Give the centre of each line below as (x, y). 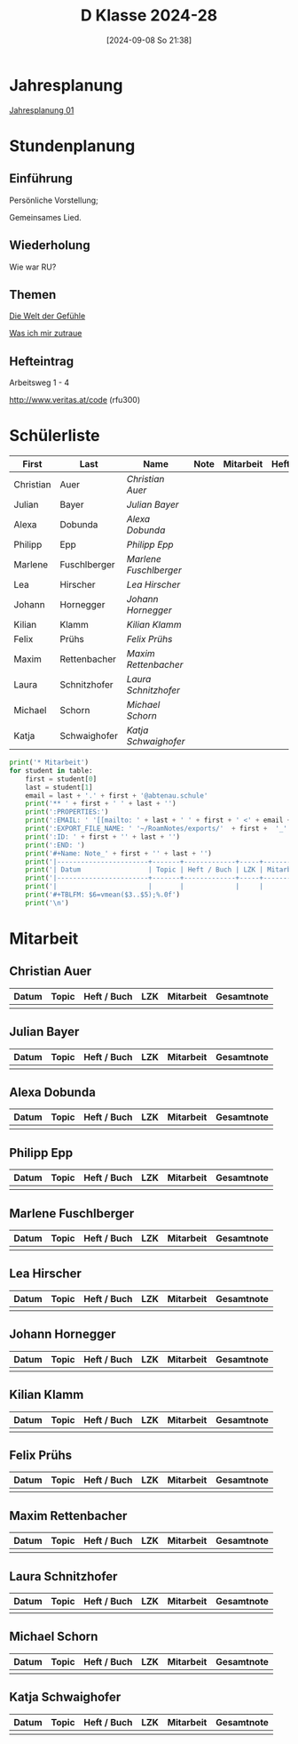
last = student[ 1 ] (59, 787)
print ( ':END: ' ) (55, 845)
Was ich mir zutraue (46, 334)
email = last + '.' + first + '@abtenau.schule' (117, 796)
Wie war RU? (33, 267)
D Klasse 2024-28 (149, 16)
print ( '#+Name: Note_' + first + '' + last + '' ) (119, 853)
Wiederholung (50, 245)
